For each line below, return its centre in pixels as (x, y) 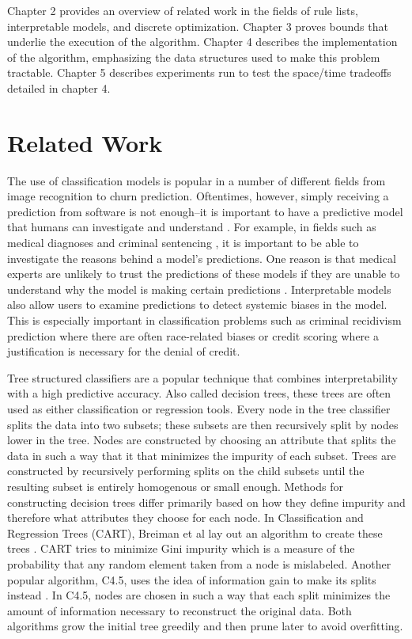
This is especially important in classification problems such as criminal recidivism (204, 320)
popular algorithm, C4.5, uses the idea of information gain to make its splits (192, 579)
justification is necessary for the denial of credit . (124, 351)
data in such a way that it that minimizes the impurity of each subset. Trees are (202, 455)
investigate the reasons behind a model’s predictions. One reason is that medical (202, 258)
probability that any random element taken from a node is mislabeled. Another (199, 563)
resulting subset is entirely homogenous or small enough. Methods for (175, 486)
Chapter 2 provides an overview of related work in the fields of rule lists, (183, 10)
